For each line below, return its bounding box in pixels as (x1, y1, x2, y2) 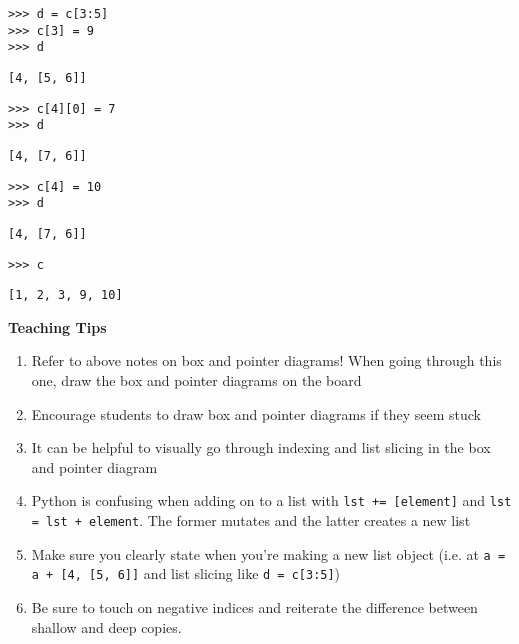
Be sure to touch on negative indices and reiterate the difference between (31, 597, 478, 618)
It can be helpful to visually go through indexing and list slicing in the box (31, 437, 491, 458)
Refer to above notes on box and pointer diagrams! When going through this (31, 350, 502, 371)
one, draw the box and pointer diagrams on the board (31, 370, 362, 391)
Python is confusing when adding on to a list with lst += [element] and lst (31, 490, 512, 511)
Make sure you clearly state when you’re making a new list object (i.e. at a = (31, 543, 506, 564)
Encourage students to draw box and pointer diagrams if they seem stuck (31, 403, 481, 424)
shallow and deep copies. (31, 616, 182, 637)
